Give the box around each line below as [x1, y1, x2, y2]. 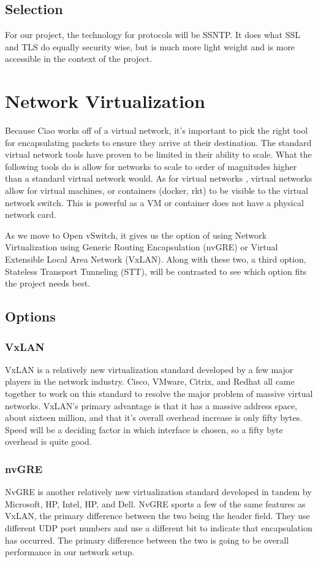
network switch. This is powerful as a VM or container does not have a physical [5, 196, 304, 209]
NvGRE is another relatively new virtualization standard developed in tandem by [5, 485, 312, 498]
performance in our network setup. [5, 545, 135, 558]
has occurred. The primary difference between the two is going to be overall [5, 533, 289, 546]
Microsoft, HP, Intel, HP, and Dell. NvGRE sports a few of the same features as [5, 497, 306, 510]
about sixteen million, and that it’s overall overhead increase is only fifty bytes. [5, 411, 303, 424]
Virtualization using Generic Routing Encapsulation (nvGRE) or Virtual [5, 241, 278, 253]
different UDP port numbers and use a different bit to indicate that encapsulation [5, 521, 312, 534]
